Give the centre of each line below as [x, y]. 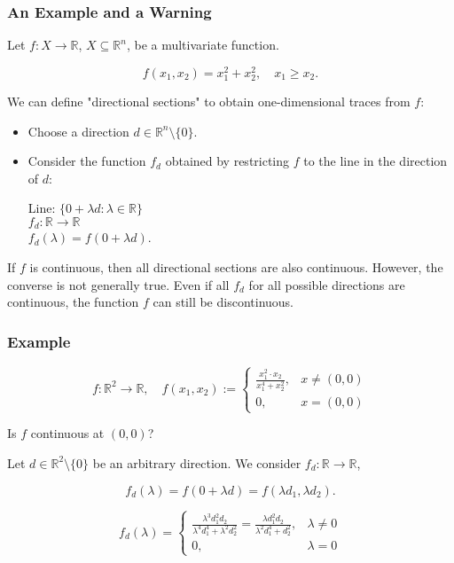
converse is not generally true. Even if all [118, 284]
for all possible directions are [327, 284]
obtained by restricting [227, 161]
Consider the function [87, 161]
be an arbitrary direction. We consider [197, 462]
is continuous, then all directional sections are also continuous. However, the [236, 267]
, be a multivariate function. [203, 45]
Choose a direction [78, 131]
